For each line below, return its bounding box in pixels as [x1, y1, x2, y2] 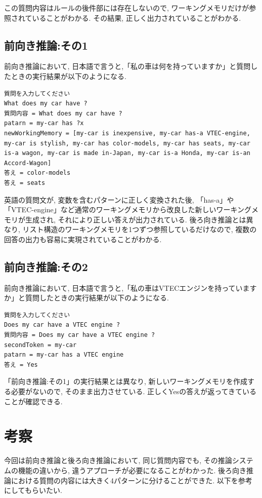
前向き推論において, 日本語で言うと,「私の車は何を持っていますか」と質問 [4, 61, 251, 71]
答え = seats [4, 179, 46, 186]
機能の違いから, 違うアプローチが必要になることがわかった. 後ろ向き [18, 465, 247, 475]
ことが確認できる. [4, 396, 63, 406]
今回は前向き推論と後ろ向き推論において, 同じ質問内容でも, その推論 [4, 455, 232, 466]
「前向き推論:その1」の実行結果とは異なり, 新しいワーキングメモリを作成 [4, 376, 248, 387]
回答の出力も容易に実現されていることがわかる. [4, 234, 162, 244]
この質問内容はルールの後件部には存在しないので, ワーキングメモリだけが [4, 3, 249, 13]
